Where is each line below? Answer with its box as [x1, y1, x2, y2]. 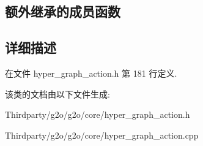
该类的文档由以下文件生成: [5, 87, 110, 100]
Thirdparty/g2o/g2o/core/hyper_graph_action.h [5, 108, 190, 121]
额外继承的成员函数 [5, 2, 120, 21]
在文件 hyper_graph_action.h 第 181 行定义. [5, 66, 177, 79]
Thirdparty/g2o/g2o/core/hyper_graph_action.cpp [5, 128, 199, 141]
